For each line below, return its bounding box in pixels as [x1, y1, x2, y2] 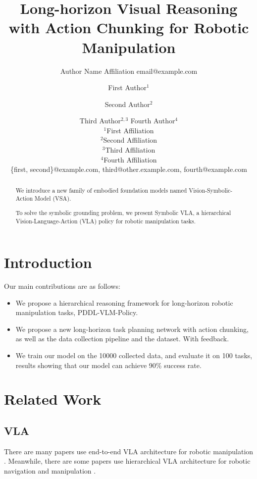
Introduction [4, 252, 92, 272]
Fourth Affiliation [103, 154, 157, 164]
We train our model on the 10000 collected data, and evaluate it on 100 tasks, [15, 350, 253, 361]
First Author [108, 82, 147, 93]
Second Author [104, 99, 150, 109]
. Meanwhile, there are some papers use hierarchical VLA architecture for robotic [4, 456, 251, 466]
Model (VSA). [35, 194, 71, 203]
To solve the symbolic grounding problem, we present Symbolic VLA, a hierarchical [15, 208, 231, 216]
